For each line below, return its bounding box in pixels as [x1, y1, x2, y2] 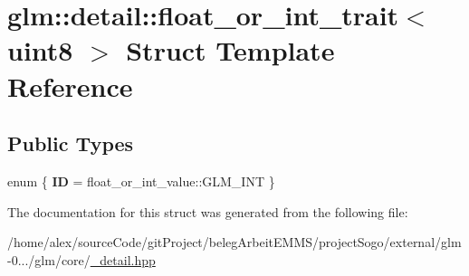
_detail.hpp [90, 250, 156, 269]
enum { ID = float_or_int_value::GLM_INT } [7, 171, 275, 190]
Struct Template [126, 32, 335, 69]
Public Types [7, 129, 134, 157]
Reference [7, 67, 133, 104]
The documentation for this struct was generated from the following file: [7, 202, 408, 221]
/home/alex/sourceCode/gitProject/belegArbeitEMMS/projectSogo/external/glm [7, 233, 462, 252]
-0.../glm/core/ [7, 250, 91, 269]
